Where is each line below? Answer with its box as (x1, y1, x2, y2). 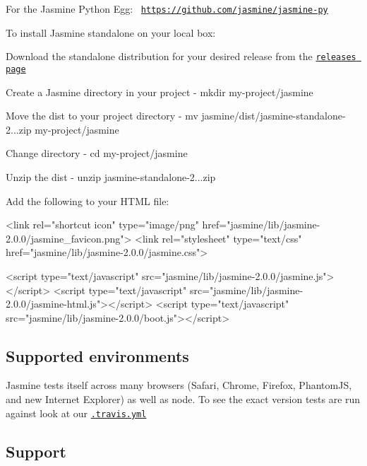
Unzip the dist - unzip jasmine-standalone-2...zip (6, 169, 216, 184)
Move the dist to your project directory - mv (6, 108, 198, 123)
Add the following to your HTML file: (6, 193, 169, 208)
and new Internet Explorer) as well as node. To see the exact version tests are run (6, 392, 361, 407)
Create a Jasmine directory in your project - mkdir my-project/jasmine (6, 84, 313, 99)
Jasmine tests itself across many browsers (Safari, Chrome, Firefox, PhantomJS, (6, 378, 352, 392)
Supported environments (6, 344, 189, 366)
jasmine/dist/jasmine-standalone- (201, 108, 346, 123)
